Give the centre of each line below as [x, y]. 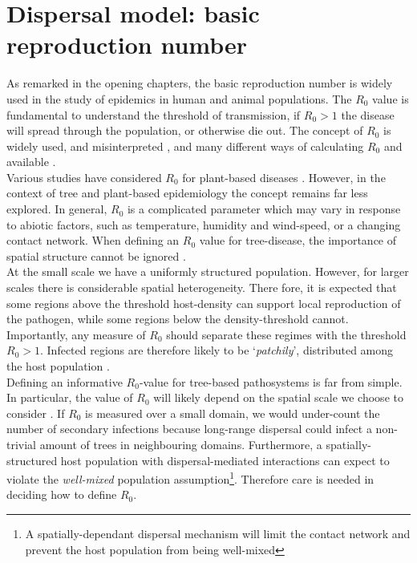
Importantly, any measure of [76, 334]
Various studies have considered [84, 177]
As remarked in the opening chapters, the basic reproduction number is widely [200, 83]
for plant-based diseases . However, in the [284, 177]
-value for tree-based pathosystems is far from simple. [271, 381]
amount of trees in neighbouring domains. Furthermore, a [181, 444]
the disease [368, 114]
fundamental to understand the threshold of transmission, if [154, 114]
